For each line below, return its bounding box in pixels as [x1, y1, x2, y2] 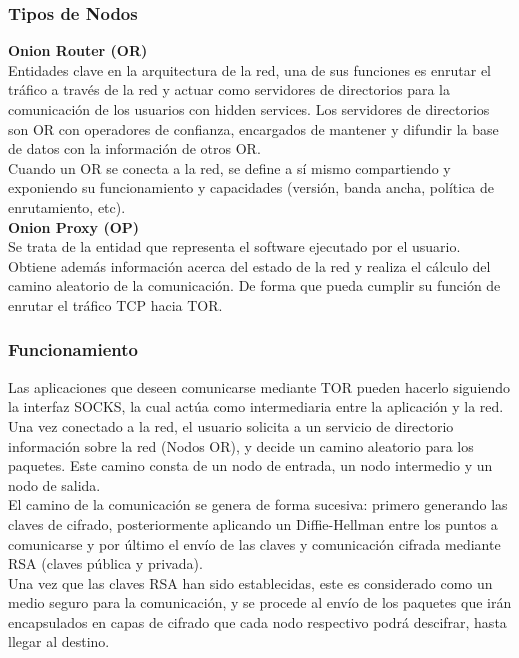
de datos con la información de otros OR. [8, 138, 261, 159]
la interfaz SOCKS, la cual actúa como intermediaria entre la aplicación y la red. [8, 396, 504, 417]
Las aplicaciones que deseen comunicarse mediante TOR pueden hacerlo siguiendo [8, 376, 511, 397]
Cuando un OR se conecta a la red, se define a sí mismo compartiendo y [8, 157, 451, 178]
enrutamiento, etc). [8, 196, 126, 217]
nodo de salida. [8, 474, 101, 495]
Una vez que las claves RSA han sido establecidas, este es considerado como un [8, 572, 493, 593]
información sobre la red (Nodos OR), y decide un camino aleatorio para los [8, 435, 474, 456]
